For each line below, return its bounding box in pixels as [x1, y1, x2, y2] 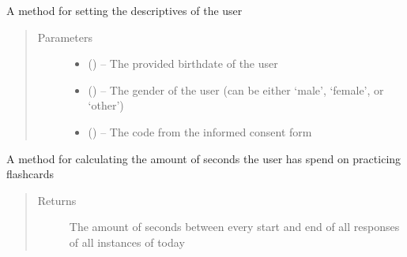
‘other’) [88, 97, 124, 114]
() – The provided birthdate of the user [88, 55, 278, 72]
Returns [37, 192, 77, 208]
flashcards [6, 166, 55, 182]
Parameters [37, 28, 92, 45]
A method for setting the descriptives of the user [6, 2, 243, 18]
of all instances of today [69, 233, 185, 250]
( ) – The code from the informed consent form [88, 123, 312, 140]
